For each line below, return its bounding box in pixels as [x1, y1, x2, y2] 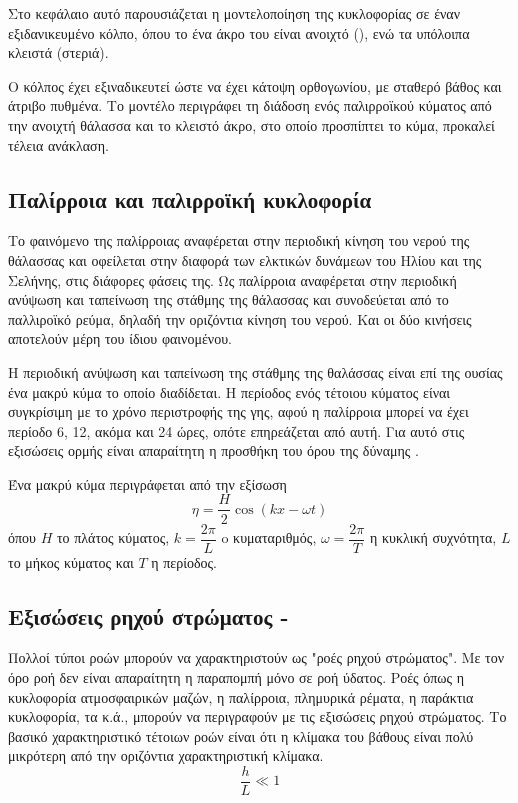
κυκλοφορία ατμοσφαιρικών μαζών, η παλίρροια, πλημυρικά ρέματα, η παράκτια [8, 686, 474, 707]
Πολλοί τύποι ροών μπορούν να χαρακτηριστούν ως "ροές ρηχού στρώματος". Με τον [8, 647, 505, 668]
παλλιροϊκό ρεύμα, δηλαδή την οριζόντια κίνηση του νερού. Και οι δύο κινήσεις [8, 308, 472, 329]
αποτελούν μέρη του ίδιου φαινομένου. [8, 328, 232, 349]
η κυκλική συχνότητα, [369, 527, 497, 548]
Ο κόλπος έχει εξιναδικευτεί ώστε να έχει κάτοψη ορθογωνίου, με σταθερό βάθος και [8, 75, 502, 96]
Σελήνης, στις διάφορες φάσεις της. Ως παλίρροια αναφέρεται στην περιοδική [8, 269, 457, 290]
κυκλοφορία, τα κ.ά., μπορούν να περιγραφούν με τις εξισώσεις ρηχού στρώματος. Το [8, 706, 507, 727]
